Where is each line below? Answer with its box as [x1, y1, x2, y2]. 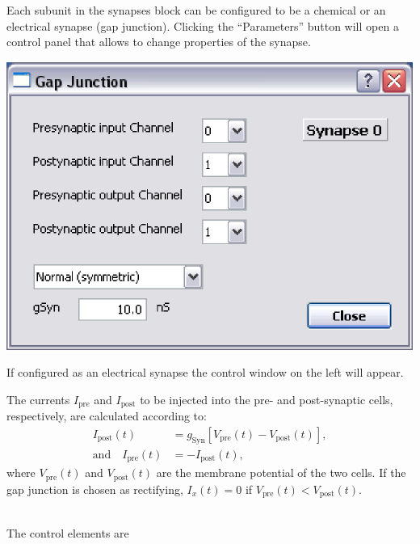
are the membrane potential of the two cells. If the [156, 464, 406, 481]
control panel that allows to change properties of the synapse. [6, 33, 311, 50]
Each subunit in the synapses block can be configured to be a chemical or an [6, 2, 386, 18]
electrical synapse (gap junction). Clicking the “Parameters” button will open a [6, 17, 399, 34]
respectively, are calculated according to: [6, 407, 207, 424]
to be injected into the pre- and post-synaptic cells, [140, 390, 393, 407]
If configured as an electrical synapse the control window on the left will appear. [6, 364, 404, 381]
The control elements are [6, 524, 129, 541]
